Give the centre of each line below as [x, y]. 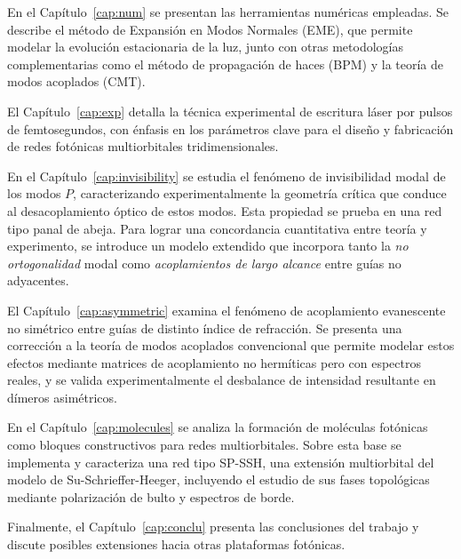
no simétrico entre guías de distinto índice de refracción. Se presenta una [205, 327]
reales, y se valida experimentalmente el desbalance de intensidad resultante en [222, 380]
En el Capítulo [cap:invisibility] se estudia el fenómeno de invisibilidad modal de [227, 176]
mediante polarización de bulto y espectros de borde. [151, 496]
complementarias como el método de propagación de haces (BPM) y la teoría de [225, 64]
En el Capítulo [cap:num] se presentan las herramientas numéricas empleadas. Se [228, 12]
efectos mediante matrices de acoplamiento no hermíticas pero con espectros [214, 362]
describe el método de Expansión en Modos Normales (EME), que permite [210, 29]
